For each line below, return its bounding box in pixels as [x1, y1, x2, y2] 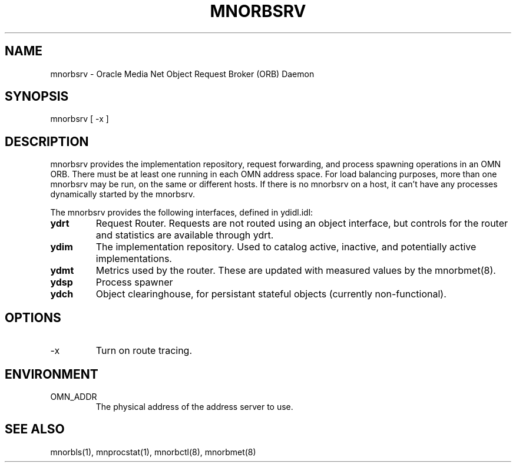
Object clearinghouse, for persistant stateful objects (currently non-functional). [95, 288, 446, 300]
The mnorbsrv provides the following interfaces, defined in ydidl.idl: [50, 207, 313, 218]
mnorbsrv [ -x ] [50, 114, 109, 124]
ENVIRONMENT [5, 366, 98, 382]
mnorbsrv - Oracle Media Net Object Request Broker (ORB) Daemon [50, 68, 315, 79]
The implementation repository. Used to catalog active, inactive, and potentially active [95, 241, 477, 253]
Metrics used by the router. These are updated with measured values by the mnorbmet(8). [95, 264, 496, 277]
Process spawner [95, 276, 173, 289]
